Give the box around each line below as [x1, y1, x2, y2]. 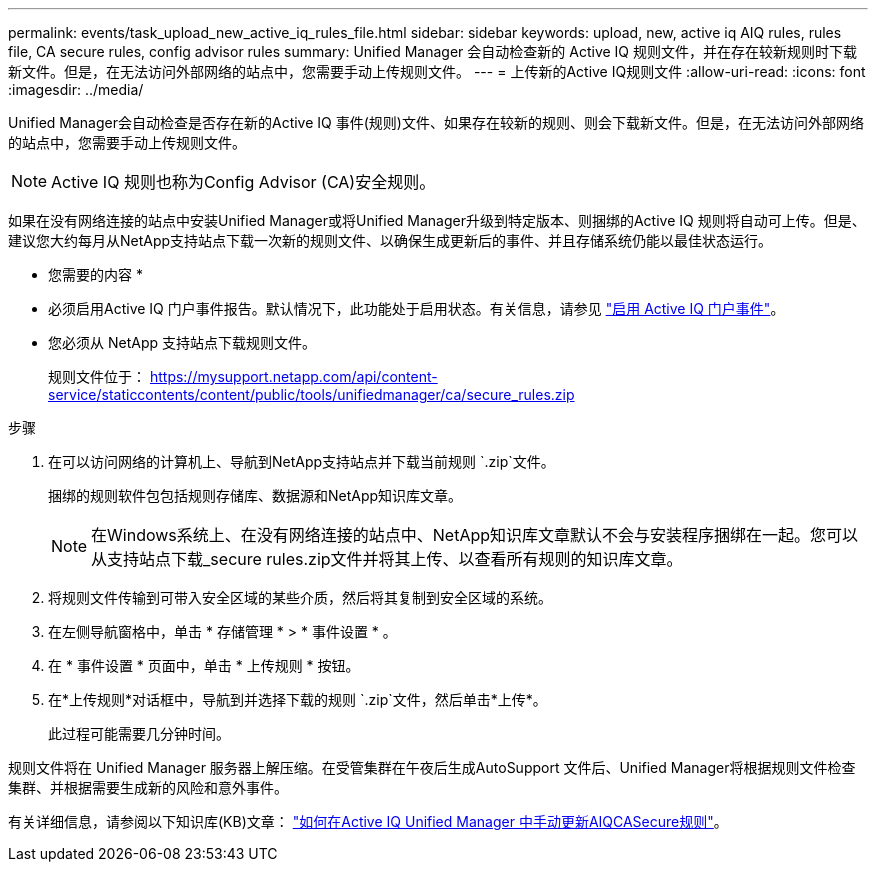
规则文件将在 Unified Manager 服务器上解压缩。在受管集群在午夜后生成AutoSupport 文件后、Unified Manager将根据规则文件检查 [8, 759, 856, 776]
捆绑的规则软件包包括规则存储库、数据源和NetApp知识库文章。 [48, 487, 463, 504]
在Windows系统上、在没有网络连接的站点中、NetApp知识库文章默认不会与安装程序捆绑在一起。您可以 [91, 525, 859, 545]
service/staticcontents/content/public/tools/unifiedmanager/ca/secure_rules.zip [48, 386, 575, 403]
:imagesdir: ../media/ [8, 81, 144, 98]
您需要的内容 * [48, 266, 143, 283]
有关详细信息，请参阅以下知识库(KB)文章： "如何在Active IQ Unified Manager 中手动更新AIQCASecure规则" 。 [8, 813, 728, 830]
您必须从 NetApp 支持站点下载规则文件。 [48, 334, 316, 351]
